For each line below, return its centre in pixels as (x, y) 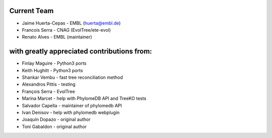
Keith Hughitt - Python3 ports (52, 70)
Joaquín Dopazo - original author (56, 119)
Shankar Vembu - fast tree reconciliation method (73, 77)
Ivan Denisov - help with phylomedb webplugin (71, 112)
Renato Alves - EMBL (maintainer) (57, 37)
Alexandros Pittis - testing (49, 84)
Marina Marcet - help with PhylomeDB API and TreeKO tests (84, 98)
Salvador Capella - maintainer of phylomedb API (72, 105)
